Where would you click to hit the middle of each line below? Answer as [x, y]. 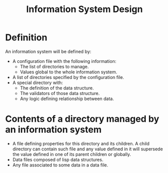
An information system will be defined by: [48, 51]
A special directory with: [38, 82]
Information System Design [85, 9]
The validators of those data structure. [60, 93]
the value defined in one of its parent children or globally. [72, 154]
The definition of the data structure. [57, 88]
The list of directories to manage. [54, 66]
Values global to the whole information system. [68, 72]
